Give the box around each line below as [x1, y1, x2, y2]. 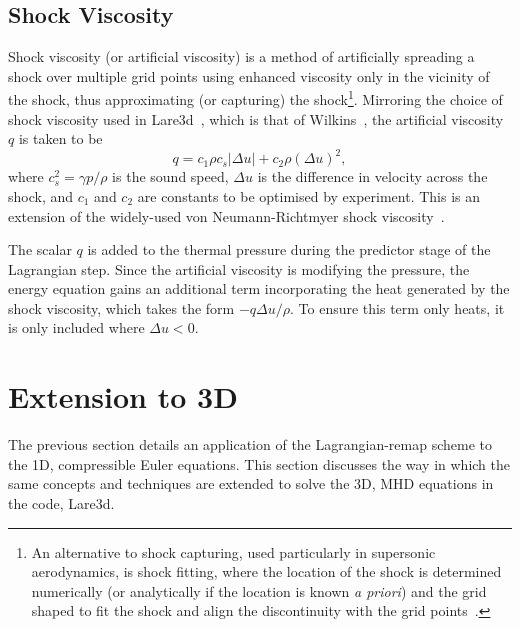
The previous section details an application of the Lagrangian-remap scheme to [8, 434, 492, 455]
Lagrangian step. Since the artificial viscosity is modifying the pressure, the [8, 258, 470, 279]
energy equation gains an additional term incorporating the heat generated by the [8, 278, 510, 299]
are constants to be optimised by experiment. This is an [137, 185, 481, 206]
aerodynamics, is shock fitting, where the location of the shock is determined [31, 561, 502, 582]
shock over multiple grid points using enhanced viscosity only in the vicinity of [8, 65, 490, 86]
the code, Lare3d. [8, 492, 115, 513]
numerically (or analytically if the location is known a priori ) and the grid [31, 580, 487, 601]
